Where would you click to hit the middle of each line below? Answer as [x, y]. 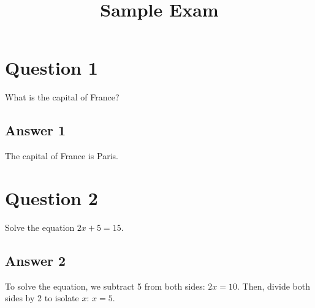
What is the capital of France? [62, 97]
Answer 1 [36, 130]
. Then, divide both [274, 286]
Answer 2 [36, 260]
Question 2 [51, 197]
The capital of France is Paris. [62, 156]
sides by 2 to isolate [42, 298]
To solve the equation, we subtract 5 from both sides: [105, 286]
